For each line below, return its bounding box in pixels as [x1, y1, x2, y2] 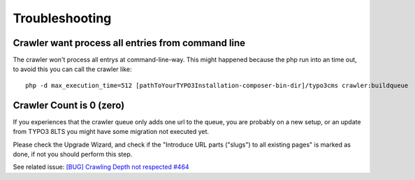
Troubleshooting [13, 10, 112, 26]
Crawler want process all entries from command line [13, 37, 246, 49]
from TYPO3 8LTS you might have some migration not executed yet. [13, 128, 210, 136]
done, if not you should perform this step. [13, 150, 133, 158]
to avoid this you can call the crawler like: [13, 65, 132, 73]
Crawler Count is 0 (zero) [13, 99, 125, 111]
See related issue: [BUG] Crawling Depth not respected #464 [13, 163, 189, 171]
